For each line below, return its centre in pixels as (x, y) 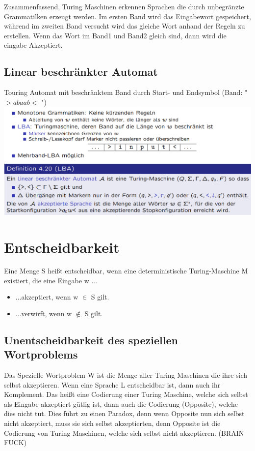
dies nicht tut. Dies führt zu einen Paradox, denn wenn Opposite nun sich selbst (124, 413)
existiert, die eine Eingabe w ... (51, 280)
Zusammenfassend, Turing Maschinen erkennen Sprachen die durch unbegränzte (124, 6)
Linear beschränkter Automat (81, 72)
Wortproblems (41, 354)
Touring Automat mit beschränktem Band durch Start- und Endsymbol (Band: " (126, 92)
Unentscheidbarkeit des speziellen (91, 340)
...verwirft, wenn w (44, 313)
